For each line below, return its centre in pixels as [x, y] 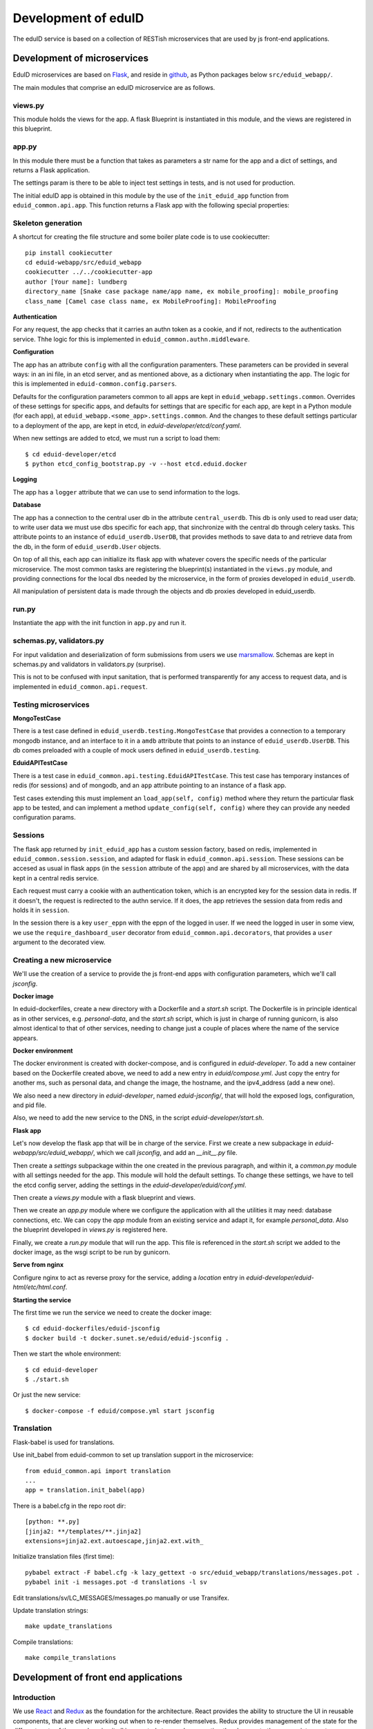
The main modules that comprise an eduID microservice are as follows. [114, 87]
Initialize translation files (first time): [64, 1557]
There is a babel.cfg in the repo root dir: [69, 1506]
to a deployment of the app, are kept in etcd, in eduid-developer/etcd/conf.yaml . [127, 425]
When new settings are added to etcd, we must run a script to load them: [116, 438]
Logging [25, 479]
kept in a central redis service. [56, 878]
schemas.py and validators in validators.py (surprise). [89, 664]
